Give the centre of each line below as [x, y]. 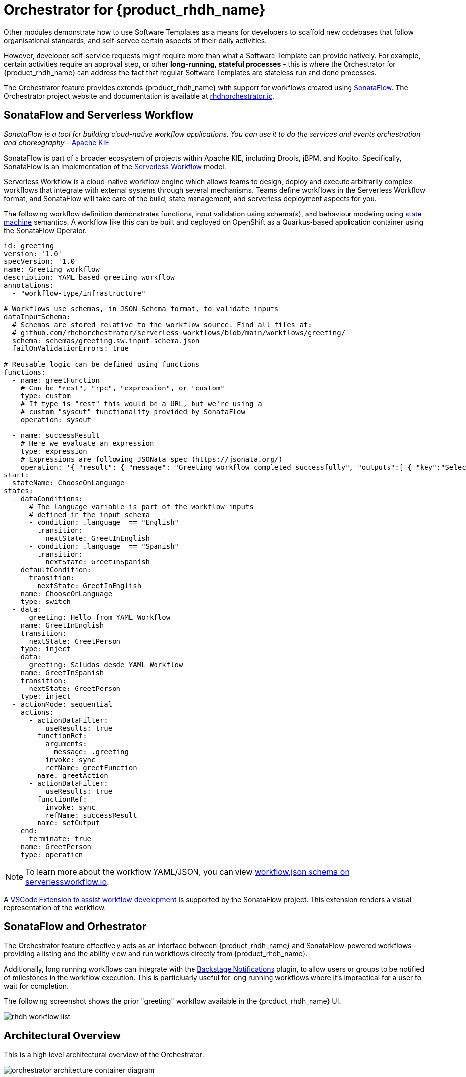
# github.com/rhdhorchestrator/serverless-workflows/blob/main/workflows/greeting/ [179, 332]
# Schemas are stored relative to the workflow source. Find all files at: [162, 324]
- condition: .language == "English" [104, 522]
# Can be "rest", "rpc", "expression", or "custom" [122, 388]
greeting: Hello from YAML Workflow [100, 617]
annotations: [29, 285]
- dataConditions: [48, 498]
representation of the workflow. [55, 907]
